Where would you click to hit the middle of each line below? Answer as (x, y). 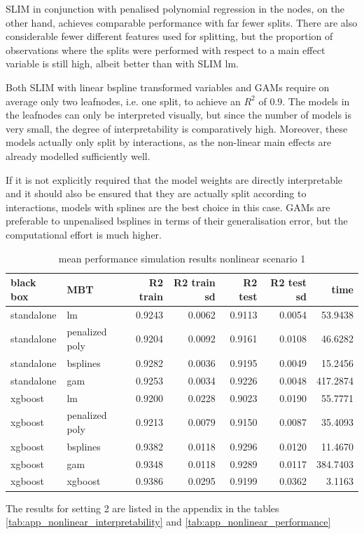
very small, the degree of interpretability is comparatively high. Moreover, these (177, 128)
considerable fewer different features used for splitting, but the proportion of (169, 36)
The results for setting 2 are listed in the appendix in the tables (142, 508)
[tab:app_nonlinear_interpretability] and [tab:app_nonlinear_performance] (168, 522)
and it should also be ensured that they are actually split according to (156, 193)
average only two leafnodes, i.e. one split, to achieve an (123, 101)
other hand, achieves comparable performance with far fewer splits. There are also (182, 22)
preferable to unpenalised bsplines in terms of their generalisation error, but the (177, 221)
